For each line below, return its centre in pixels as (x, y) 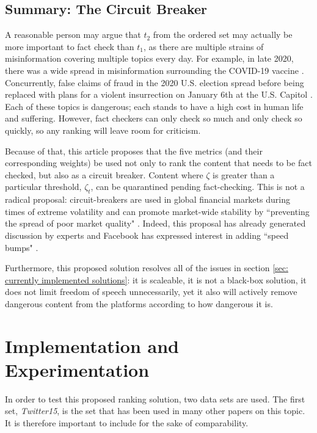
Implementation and (92, 345)
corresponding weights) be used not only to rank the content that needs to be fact (158, 163)
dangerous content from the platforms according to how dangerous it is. (139, 303)
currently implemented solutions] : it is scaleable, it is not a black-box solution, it (156, 279)
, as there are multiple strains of (204, 46)
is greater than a (244, 174)
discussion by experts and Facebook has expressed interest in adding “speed (147, 235)
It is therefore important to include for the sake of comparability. (127, 422)
